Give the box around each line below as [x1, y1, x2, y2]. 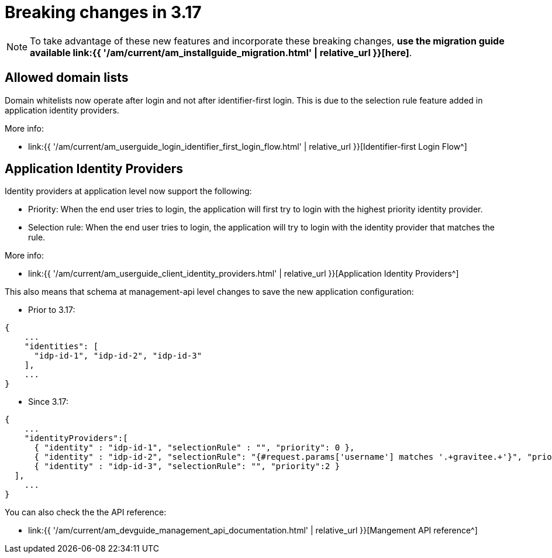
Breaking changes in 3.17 [5, 2, 202, 22]
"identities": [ [24, 342, 99, 352]
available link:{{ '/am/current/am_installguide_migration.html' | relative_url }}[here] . [30, 46, 412, 58]
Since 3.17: [28, 397, 69, 407]
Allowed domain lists [5, 70, 129, 85]
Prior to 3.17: [28, 305, 75, 315]
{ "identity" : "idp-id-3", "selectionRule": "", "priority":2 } [34, 461, 340, 471]
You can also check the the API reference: [5, 507, 167, 518]
